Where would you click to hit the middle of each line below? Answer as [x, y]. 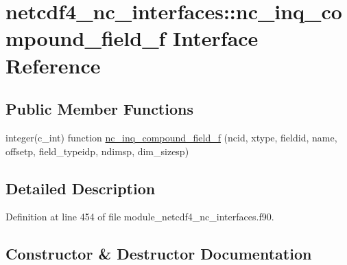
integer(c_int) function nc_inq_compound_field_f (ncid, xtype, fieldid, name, [171, 137]
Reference [53, 65]
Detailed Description [81, 188]
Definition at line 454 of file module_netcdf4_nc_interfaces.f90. [140, 217]
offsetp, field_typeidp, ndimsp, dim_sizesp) [97, 151]
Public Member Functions [99, 109]
